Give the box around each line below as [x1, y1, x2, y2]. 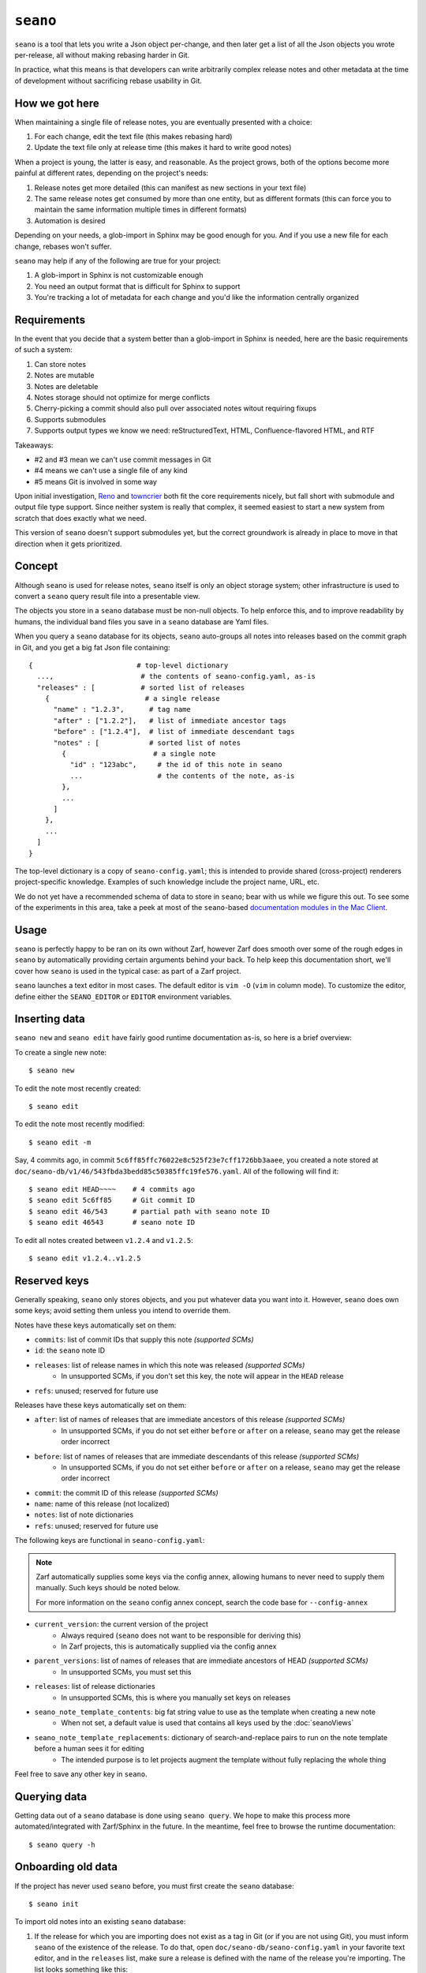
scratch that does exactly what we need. [14, 513, 147, 522]
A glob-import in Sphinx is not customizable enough [34, 271, 204, 280]
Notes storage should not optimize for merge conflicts [34, 392, 211, 402]
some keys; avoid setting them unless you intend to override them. [14, 1306, 231, 1316]
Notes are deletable [34, 381, 99, 391]
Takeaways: [14, 440, 54, 450]
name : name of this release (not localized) [34, 1499, 170, 1509]
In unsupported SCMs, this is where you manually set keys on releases [61, 1693, 291, 1702]
